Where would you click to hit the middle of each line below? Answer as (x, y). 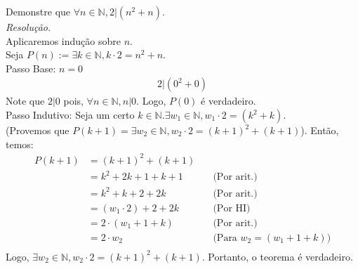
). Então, (320, 130)
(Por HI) (232, 208)
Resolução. (28, 27)
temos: (20, 144)
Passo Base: (31, 68)
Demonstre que (38, 11)
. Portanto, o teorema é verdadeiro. (277, 256)
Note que (25, 101)
